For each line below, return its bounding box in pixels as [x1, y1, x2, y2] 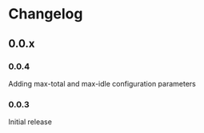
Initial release [8, 117, 52, 127]
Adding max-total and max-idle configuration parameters [8, 79, 196, 88]
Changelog [8, 5, 83, 23]
